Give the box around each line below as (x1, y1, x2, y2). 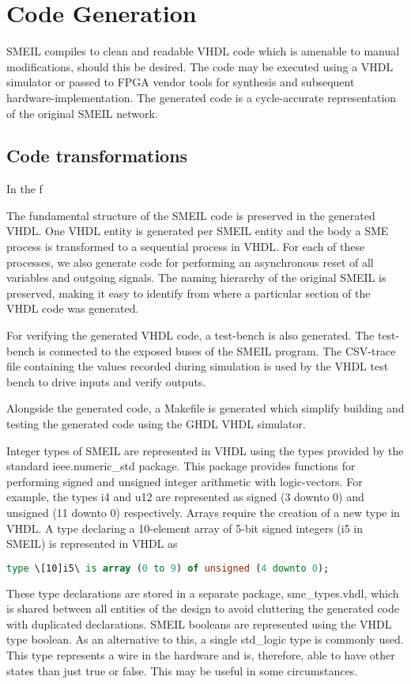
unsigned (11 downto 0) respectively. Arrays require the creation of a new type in (6, 503, 400, 520)
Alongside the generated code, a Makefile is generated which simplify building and (6, 400, 405, 416)
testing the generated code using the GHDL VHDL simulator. (6, 416, 306, 432)
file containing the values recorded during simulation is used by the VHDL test (6, 358, 389, 374)
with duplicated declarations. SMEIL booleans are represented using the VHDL (6, 615, 392, 632)
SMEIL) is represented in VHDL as (6, 535, 178, 552)
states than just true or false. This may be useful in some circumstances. (6, 662, 358, 678)
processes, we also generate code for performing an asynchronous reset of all (6, 253, 374, 270)
